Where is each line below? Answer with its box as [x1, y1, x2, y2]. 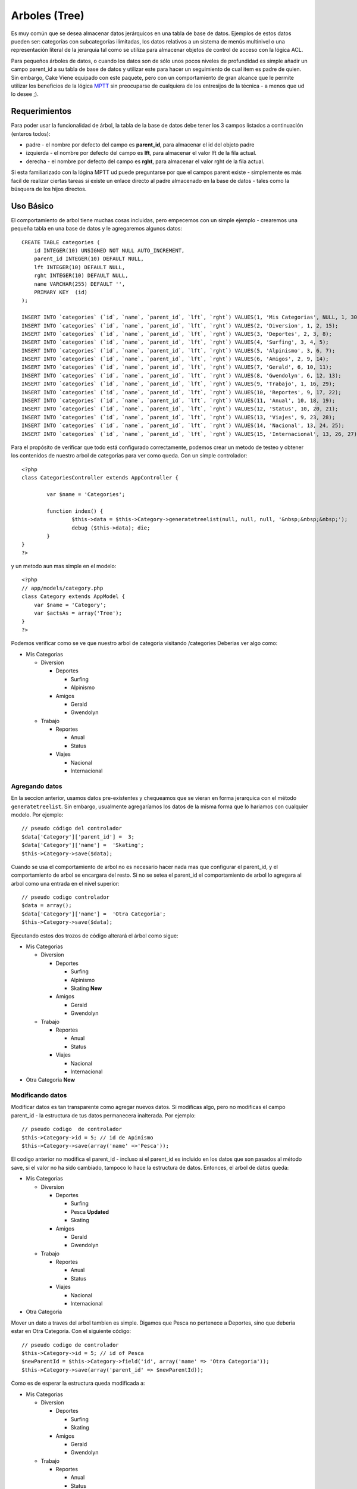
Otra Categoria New [26, 1076, 76, 1083]
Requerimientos [11, 106, 71, 116]
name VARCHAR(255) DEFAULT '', [33, 281, 126, 287]
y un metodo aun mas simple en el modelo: [11, 563, 117, 570]
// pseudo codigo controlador [21, 894, 110, 901]
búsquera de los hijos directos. [11, 185, 87, 192]
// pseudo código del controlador [21, 825, 122, 832]
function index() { [46, 507, 104, 515]
